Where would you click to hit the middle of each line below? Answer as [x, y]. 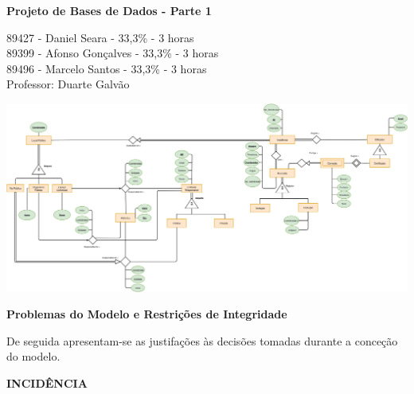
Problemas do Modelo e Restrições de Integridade [147, 314]
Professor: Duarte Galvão [68, 84]
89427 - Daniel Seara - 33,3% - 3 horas [100, 37]
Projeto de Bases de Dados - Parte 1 [109, 10]
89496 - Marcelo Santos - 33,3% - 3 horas [107, 68]
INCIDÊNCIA [47, 383]
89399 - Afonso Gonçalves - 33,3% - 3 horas [113, 53]
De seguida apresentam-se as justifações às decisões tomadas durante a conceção [202, 340]
